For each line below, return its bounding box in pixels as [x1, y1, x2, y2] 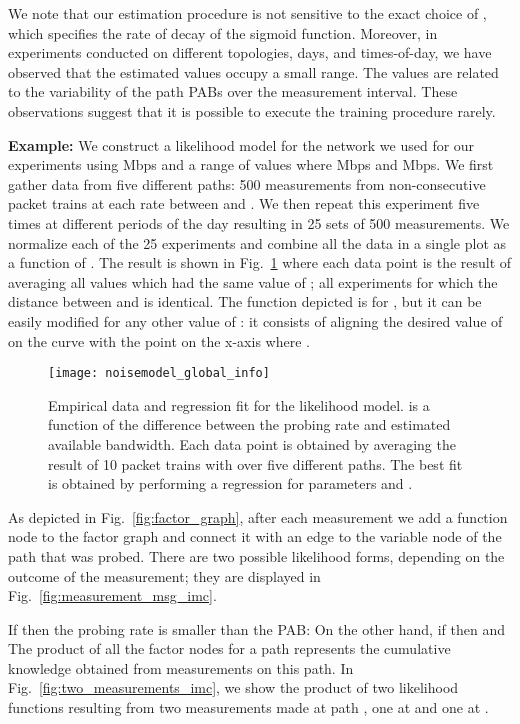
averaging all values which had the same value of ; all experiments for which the [8, 271, 498, 292]
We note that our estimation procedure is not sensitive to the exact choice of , [8, 3, 487, 23]
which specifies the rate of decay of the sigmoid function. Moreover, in [8, 22, 438, 43]
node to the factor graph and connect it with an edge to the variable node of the [8, 526, 502, 547]
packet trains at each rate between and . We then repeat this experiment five [8, 193, 480, 214]
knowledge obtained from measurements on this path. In [8, 657, 354, 678]
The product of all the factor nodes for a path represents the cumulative [8, 638, 451, 659]
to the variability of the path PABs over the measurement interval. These [8, 81, 458, 102]
